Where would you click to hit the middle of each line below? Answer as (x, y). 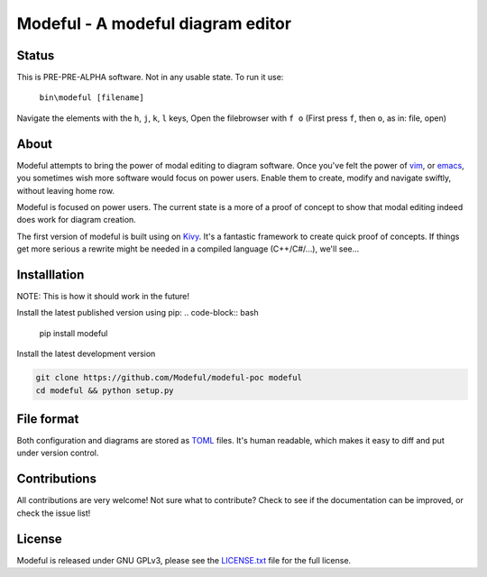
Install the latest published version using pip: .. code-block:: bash (138, 313)
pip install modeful (74, 333)
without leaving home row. (65, 190)
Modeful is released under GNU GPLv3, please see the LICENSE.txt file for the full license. (184, 560)
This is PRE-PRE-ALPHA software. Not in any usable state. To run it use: (150, 78)
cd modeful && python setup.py (105, 390)
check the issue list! (54, 513)
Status (36, 55)
